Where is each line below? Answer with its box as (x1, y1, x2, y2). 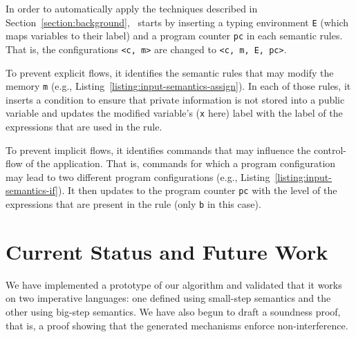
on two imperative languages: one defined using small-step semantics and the (6, 291, 331, 305)
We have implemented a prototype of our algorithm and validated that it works (6, 277, 342, 291)
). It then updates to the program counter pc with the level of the (57, 183, 337, 198)
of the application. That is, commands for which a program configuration (26, 156, 336, 171)
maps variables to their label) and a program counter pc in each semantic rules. (6, 28, 343, 43)
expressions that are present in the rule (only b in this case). (6, 197, 261, 211)
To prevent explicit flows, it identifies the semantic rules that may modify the (6, 65, 334, 79)
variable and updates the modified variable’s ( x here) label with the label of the (6, 106, 343, 120)
